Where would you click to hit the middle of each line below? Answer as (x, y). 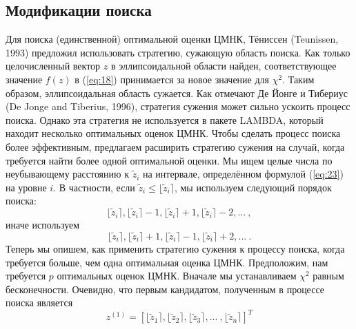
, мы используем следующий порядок (253, 187)
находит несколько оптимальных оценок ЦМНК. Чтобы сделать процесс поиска (173, 133)
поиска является (39, 303)
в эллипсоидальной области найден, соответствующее (224, 66)
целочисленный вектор (53, 66)
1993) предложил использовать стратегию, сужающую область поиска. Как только (178, 52)
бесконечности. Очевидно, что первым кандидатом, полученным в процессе (165, 289)
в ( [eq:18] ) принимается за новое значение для (172, 79)
